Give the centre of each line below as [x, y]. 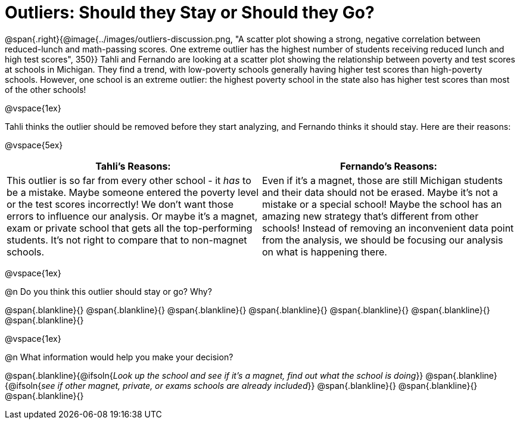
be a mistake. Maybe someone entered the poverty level [133, 192]
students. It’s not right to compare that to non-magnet [127, 240]
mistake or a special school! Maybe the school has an [382, 204]
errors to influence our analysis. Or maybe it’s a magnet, [132, 216]
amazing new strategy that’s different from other [370, 216]
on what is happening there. [325, 252]
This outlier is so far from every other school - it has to [129, 180]
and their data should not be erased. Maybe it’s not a [380, 192]
